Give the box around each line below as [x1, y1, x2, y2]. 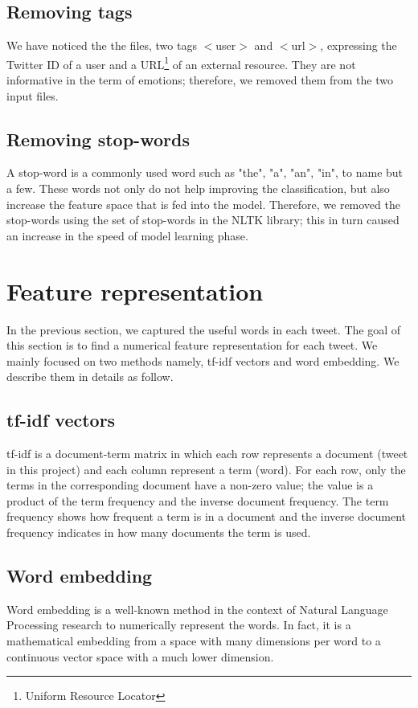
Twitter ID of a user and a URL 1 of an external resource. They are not [6, 53, 356, 72]
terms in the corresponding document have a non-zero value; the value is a [6, 477, 374, 493]
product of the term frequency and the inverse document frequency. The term [6, 492, 389, 509]
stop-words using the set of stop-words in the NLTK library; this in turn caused [6, 211, 400, 228]
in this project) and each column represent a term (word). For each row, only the [6, 460, 406, 477]
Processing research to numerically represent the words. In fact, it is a [6, 616, 351, 633]
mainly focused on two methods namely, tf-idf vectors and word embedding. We [6, 352, 400, 369]
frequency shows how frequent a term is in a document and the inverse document [6, 508, 407, 525]
